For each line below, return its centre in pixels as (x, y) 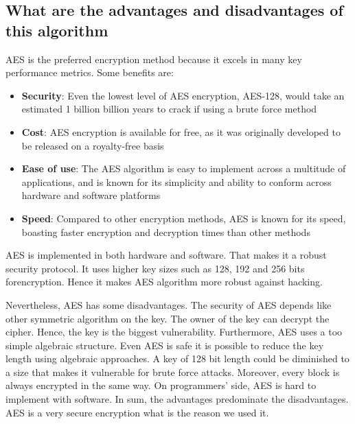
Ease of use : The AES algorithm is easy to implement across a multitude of (184, 168)
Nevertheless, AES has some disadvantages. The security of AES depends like (169, 304)
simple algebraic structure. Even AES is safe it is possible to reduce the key (165, 345)
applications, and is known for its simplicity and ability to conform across (176, 181)
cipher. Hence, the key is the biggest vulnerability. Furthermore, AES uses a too (174, 332)
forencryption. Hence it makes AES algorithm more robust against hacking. (164, 282)
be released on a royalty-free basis (93, 145)
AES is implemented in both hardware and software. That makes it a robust (166, 255)
